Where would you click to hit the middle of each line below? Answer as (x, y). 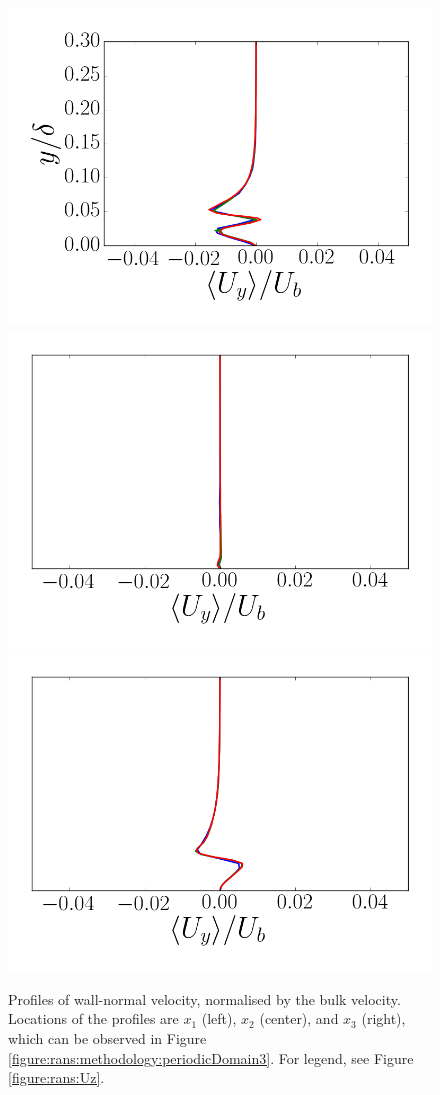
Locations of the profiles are (93, 1018)
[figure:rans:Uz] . (56, 1077)
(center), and (299, 1018)
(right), (383, 1018)
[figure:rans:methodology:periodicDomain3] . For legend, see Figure (211, 1057)
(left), (219, 1018)
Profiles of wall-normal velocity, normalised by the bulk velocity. (204, 998)
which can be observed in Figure (107, 1037)
